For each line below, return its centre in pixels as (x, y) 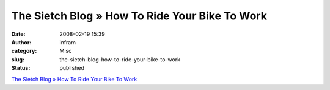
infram (68, 42)
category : (24, 51)
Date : (18, 34)
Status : (21, 68)
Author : (21, 42)
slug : (18, 59)
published (72, 68)
